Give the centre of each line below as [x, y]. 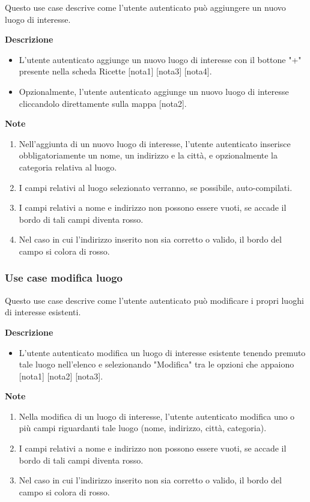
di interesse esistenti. [43, 312]
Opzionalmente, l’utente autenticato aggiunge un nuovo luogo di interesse [154, 91]
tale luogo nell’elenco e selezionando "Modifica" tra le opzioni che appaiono [157, 364]
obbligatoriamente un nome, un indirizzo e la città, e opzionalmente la [148, 155]
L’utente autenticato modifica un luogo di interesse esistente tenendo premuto [162, 352]
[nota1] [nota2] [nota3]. [61, 376]
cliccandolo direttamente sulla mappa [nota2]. [103, 103]
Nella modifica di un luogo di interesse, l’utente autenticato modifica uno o [157, 416]
